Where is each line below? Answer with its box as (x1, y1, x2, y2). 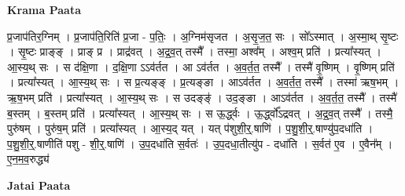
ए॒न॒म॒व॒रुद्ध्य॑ (7, 151, 50, 167)
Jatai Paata (7, 176, 71, 193)
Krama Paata (7, 2, 81, 17)
